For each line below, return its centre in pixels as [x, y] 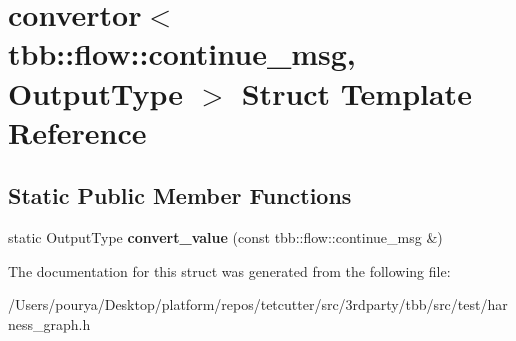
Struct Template [356, 92]
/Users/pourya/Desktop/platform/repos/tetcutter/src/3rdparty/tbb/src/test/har [258, 304]
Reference [77, 131]
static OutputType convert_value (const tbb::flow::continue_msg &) [225, 237]
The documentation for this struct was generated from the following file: [229, 270]
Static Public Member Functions [180, 195]
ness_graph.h [49, 323]
